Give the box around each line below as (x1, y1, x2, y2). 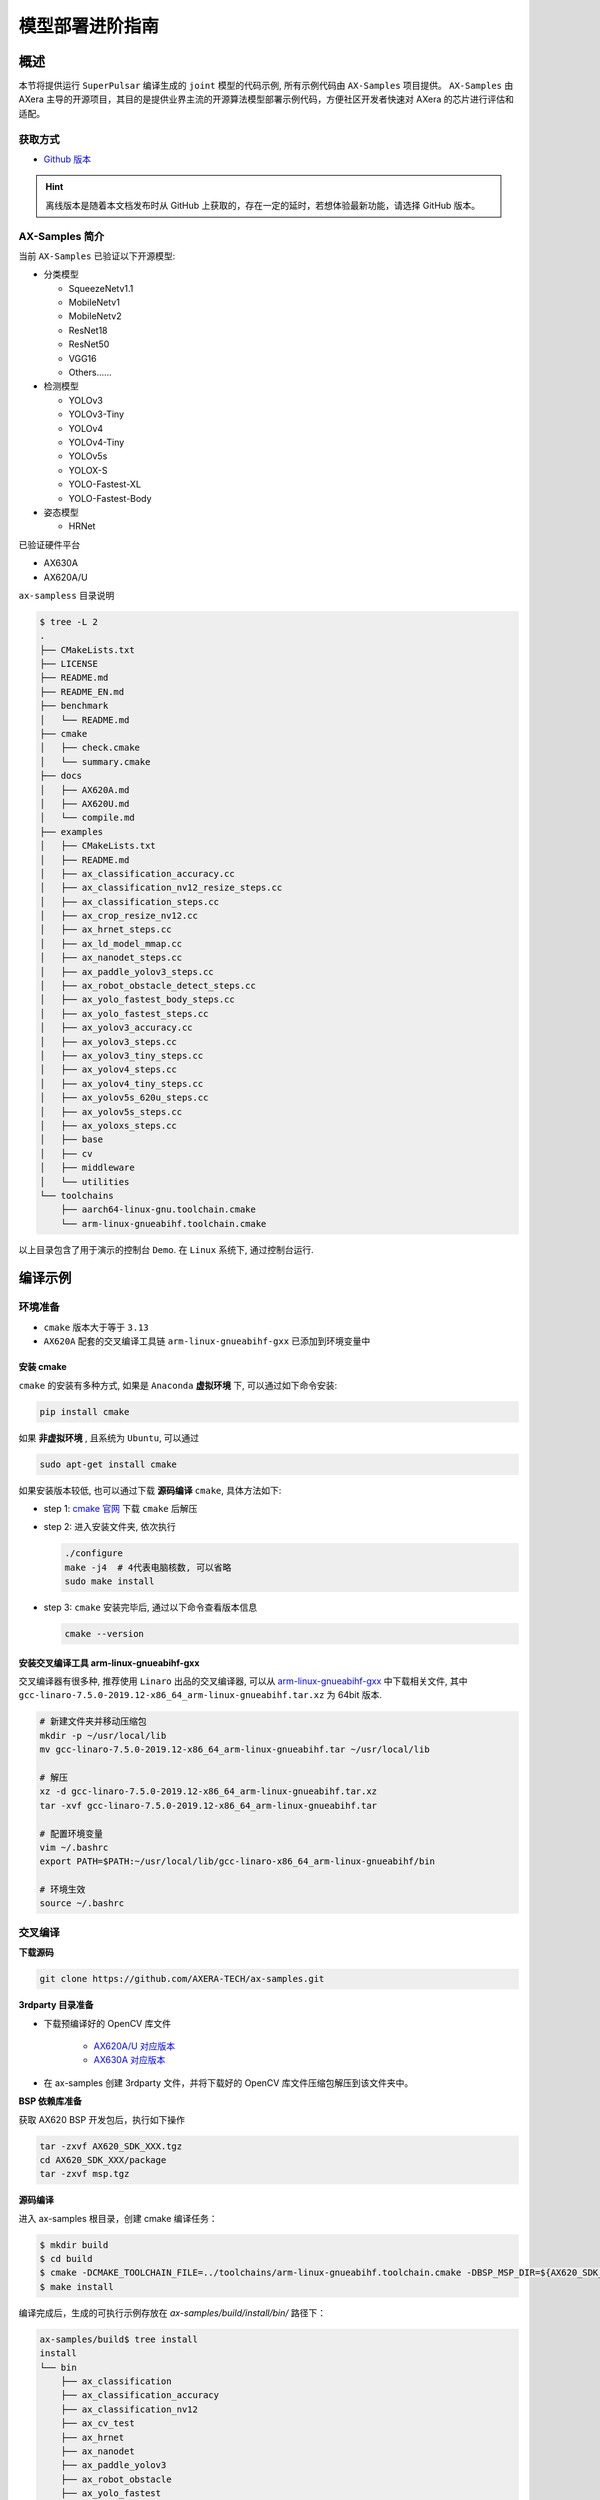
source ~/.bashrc (39, 1898, 125, 1909)
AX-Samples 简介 (18, 229, 105, 243)
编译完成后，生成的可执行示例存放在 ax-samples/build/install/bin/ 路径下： (18, 2306, 327, 2319)
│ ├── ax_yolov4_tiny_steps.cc (39, 1078, 204, 1089)
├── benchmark (39, 700, 109, 712)
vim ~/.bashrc (39, 1841, 109, 1853)
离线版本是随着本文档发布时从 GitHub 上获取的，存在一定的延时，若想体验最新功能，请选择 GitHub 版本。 (45, 199, 481, 211)
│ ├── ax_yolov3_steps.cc (39, 1036, 177, 1047)
